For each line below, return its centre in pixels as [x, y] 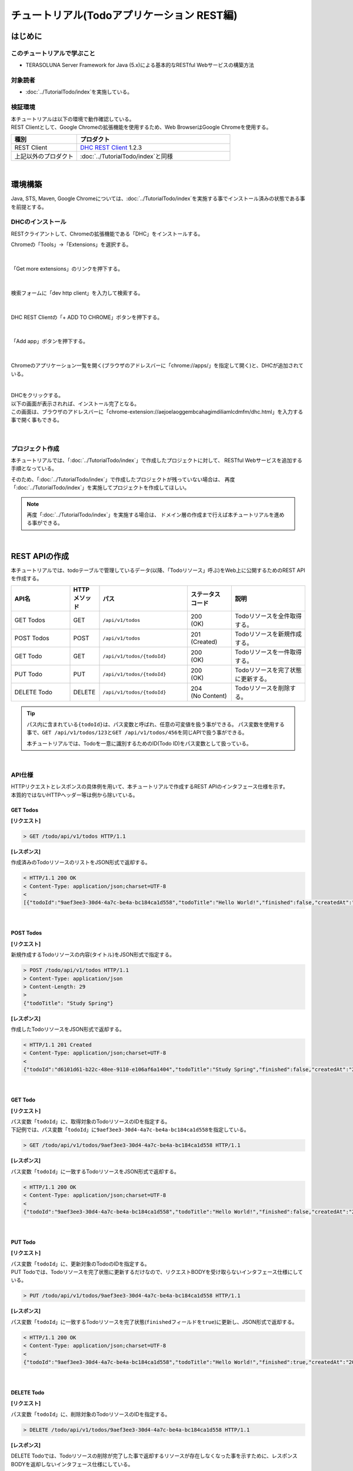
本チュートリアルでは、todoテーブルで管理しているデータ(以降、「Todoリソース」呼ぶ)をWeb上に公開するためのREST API [158, 570]
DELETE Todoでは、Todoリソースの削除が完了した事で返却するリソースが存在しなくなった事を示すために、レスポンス [154, 1456]
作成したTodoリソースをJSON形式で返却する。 [68, 1029]
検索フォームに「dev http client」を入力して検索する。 [77, 293]
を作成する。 [26, 578]
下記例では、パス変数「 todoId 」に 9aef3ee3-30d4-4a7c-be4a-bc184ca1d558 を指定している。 [130, 1130]
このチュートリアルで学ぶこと [53, 53]
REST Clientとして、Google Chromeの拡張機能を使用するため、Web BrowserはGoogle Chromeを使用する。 [141, 127]
